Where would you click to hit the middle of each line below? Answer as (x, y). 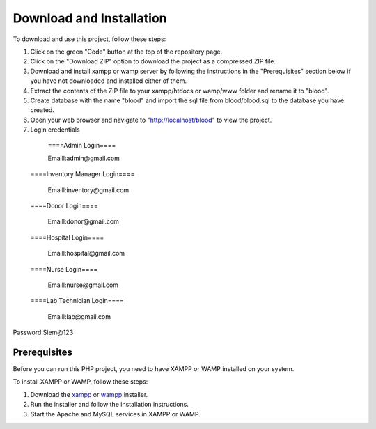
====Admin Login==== (82, 146)
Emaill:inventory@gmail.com (88, 190)
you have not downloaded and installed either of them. (109, 81)
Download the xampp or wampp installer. (89, 394)
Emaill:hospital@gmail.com (86, 253)
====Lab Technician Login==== (77, 301)
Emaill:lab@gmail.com (79, 316)
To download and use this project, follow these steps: (89, 39)
